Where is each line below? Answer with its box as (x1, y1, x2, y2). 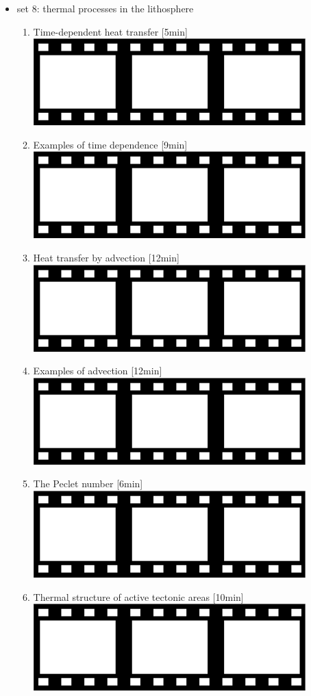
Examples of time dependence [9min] (33, 137, 188, 151)
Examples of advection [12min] (33, 363, 162, 378)
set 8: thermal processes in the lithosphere (16, 1, 194, 15)
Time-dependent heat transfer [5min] (33, 24, 188, 38)
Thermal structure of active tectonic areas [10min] (33, 589, 244, 604)
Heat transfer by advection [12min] (33, 250, 179, 264)
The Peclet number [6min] (33, 476, 143, 491)
